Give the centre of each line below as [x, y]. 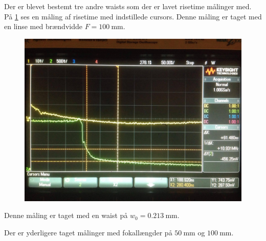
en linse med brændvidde [43, 26]
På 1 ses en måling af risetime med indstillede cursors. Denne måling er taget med [133, 16]
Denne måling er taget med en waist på [66, 215]
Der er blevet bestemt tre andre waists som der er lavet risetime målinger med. [128, 6]
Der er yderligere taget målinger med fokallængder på [88, 232]
